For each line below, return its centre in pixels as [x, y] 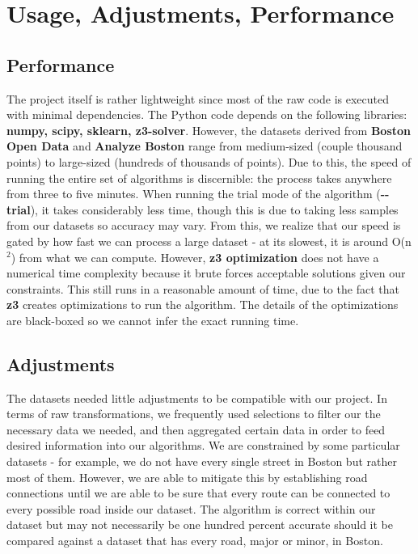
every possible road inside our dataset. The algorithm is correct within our [191, 508]
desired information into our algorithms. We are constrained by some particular [203, 445]
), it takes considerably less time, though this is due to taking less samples [214, 209]
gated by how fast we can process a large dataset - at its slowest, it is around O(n [209, 241]
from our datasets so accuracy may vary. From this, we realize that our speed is [204, 225]
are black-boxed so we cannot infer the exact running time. [153, 320]
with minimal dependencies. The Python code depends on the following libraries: [207, 114]
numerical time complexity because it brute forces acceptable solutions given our [206, 273]
